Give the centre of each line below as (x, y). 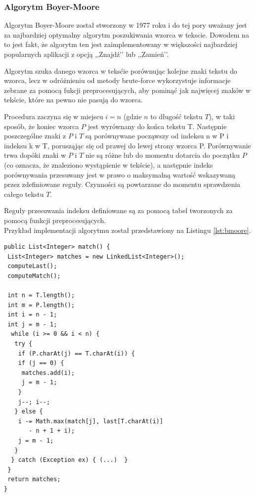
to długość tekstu (176, 116)
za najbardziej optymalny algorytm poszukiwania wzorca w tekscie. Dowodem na (127, 34)
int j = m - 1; (32, 324)
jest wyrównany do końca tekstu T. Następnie (157, 126)
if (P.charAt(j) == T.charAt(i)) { (76, 353)
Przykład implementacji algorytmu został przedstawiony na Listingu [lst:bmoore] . (127, 230)
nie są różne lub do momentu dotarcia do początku (163, 155)
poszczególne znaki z (35, 136)
